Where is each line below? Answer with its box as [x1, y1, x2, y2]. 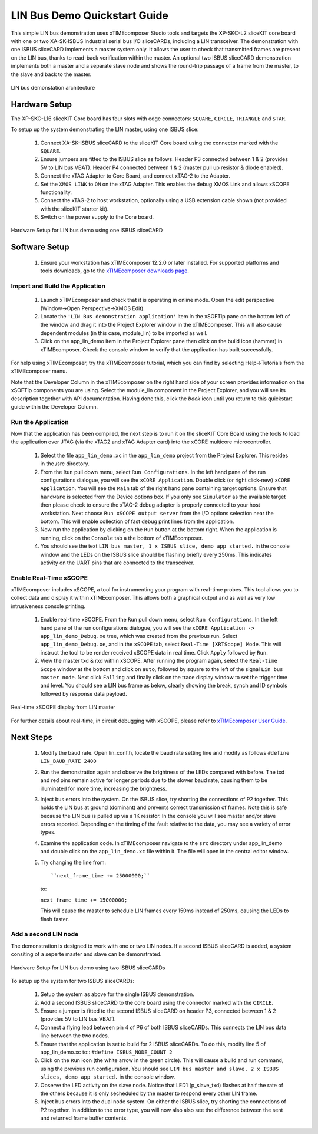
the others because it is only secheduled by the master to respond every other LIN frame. [40, 1090, 257, 1097]
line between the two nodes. [40, 1032, 110, 1039]
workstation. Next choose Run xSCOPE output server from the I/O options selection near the [40, 510, 274, 517]
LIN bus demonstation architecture [11, 84, 95, 91]
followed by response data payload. [40, 690, 127, 697]
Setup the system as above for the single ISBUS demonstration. [40, 991, 194, 998]
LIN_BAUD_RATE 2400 [40, 758, 97, 765]
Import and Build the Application [11, 282, 106, 290]
